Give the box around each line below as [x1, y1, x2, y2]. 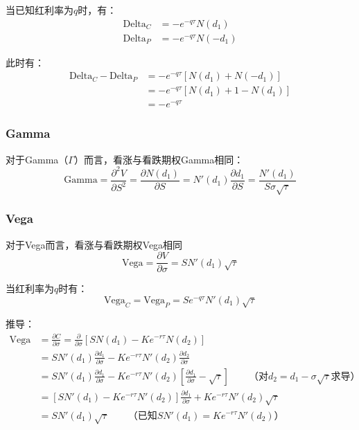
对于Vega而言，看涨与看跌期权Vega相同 [6, 237, 183, 251]
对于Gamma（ [6, 152, 69, 166]
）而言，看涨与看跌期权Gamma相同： [73, 152, 244, 166]
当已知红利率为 [6, 3, 73, 17]
